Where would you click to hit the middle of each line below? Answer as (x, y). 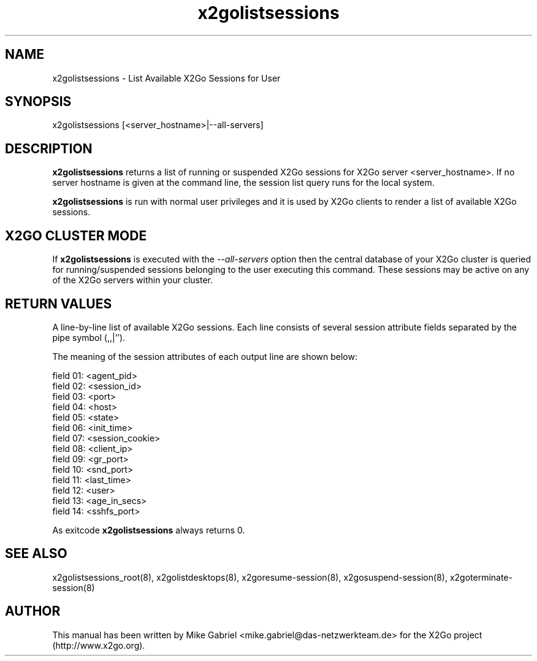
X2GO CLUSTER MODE (76, 235)
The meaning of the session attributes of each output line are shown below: (205, 356)
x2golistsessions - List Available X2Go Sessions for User (166, 78)
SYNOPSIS (38, 102)
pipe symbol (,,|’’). (89, 337)
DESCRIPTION (49, 148)
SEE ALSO (36, 554)
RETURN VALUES (59, 304)
